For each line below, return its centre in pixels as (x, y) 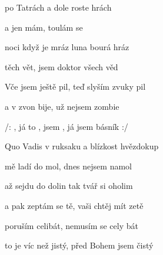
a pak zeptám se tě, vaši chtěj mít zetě (74, 205)
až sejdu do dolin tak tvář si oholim (69, 186)
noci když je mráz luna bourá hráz (67, 47)
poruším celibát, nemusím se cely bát (71, 225)
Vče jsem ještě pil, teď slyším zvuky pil (75, 86)
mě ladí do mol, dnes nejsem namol (68, 166)
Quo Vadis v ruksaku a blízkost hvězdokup (82, 146)
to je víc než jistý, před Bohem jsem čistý (79, 245)
